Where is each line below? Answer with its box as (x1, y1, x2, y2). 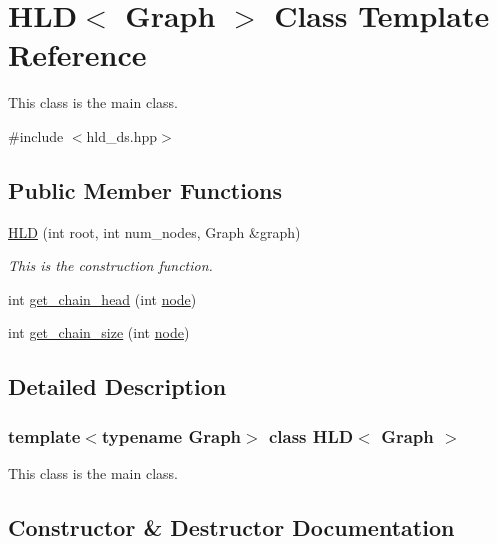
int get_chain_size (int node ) (8, 322, 190, 343)
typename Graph (101, 423, 242, 448)
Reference (8, 34, 147, 75)
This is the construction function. (8, 255, 213, 276)
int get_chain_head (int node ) (8, 288, 197, 309)
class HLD (268, 423, 354, 448)
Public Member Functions (8, 174, 282, 205)
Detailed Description (8, 371, 227, 402)
